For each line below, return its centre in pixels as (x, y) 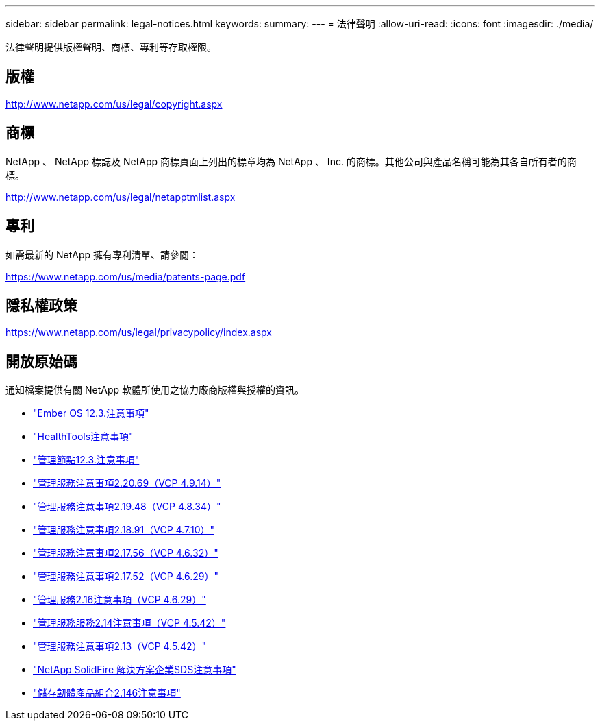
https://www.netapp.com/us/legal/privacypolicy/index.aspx (139, 332)
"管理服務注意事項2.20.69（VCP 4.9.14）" (127, 483)
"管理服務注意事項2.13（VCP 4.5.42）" (120, 646)
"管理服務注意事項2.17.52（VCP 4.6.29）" (126, 577)
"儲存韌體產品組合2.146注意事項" (107, 693)
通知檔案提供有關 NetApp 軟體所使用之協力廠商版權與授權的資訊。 (155, 390)
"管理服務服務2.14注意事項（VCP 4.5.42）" (129, 623)
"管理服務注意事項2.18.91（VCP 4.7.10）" (124, 530)
